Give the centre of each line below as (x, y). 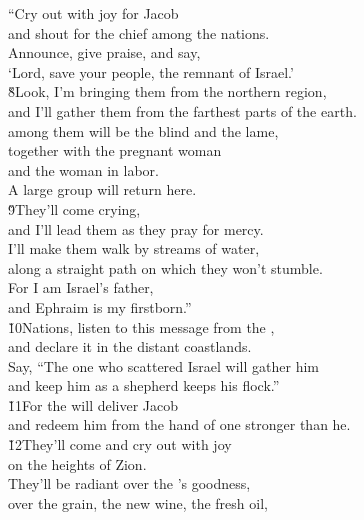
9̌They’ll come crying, (74, 208)
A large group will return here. (102, 189)
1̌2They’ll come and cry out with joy (120, 444)
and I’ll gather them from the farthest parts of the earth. (182, 110)
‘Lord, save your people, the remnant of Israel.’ (151, 71)
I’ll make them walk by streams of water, (134, 248)
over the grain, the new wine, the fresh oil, (138, 502)
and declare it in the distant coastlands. (130, 346)
